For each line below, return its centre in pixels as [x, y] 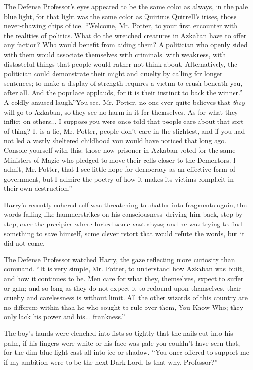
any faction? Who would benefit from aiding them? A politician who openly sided [126, 45]
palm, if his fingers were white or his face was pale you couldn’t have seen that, [122, 342]
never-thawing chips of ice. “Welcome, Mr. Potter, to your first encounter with [121, 26]
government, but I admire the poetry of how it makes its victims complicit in [119, 178]
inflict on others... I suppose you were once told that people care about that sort [124, 121]
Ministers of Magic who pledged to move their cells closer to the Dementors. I [120, 159]
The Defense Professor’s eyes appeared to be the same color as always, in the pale [126, 6]
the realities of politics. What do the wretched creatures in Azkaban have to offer [125, 35]
